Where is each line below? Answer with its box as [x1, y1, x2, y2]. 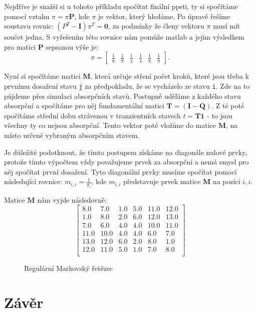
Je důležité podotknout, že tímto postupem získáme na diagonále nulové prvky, [4, 146, 247, 157]
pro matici [4, 41, 36, 52]
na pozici [212, 176, 240, 187]
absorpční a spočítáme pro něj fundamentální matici [4, 100, 164, 111]
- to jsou [207, 110, 233, 120]
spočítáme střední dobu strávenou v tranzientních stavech [4, 110, 181, 120]
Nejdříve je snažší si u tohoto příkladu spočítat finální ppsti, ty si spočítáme [4, 1, 238, 11]
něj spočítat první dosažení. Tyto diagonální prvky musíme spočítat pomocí [4, 166, 237, 177]
